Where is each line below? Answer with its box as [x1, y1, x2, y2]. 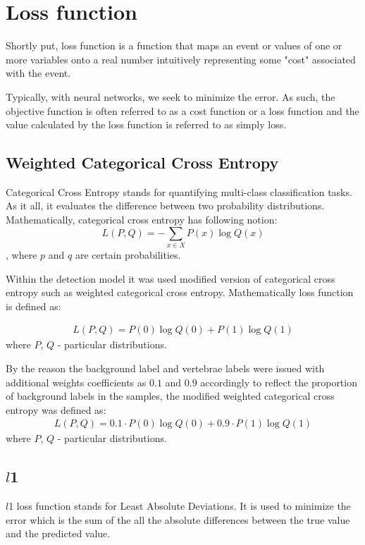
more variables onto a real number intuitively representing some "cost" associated [6, 51, 356, 66]
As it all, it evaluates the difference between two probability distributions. [6, 198, 325, 213]
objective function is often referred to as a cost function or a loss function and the [6, 103, 359, 118]
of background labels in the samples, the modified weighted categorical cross [6, 388, 335, 403]
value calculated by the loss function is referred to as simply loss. [6, 117, 287, 132]
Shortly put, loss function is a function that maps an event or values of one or [6, 38, 342, 53]
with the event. [6, 66, 71, 80]
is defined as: [6, 298, 61, 313]
